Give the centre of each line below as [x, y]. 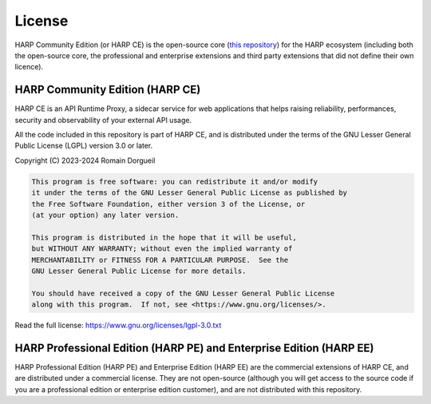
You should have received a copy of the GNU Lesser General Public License [183, 293]
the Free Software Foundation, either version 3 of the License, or [168, 204]
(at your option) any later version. [105, 215]
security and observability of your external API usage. [103, 120]
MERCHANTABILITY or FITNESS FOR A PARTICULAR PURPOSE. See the [160, 260]
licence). [29, 67]
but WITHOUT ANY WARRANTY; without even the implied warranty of [162, 249]
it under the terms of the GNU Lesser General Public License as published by [189, 193]
